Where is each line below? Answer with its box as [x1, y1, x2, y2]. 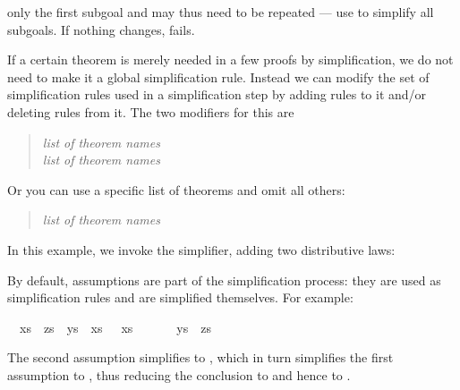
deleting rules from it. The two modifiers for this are [7, 102, 294, 121]
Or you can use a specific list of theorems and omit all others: [7, 180, 345, 199]
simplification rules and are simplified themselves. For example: [7, 288, 354, 307]
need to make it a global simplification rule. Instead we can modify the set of [7, 67, 430, 86]
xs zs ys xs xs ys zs [19, 318, 212, 336]
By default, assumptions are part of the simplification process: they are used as [7, 270, 441, 289]
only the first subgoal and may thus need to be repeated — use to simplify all [7, 3, 434, 21]
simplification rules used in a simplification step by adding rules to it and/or [7, 85, 427, 104]
